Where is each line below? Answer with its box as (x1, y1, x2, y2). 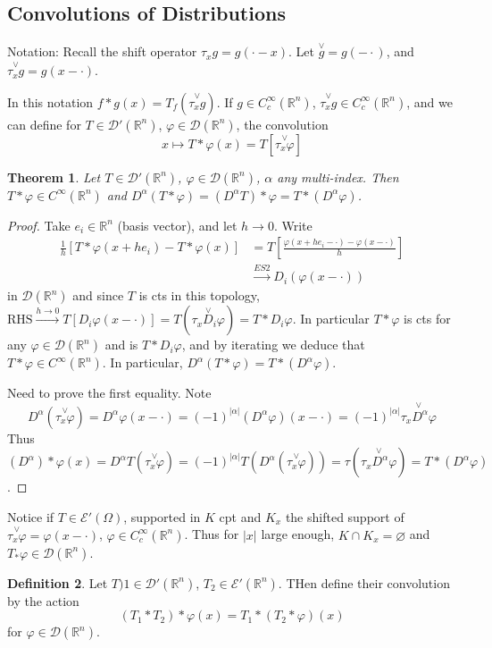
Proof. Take (7, 215, 71, 234)
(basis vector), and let (117, 215, 238, 234)
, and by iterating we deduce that (181, 335, 365, 354)
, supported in (123, 507, 201, 526)
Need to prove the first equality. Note (7, 383, 212, 402)
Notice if (7, 507, 54, 526)
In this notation (7, 92, 94, 111)
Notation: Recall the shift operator (7, 42, 197, 61)
